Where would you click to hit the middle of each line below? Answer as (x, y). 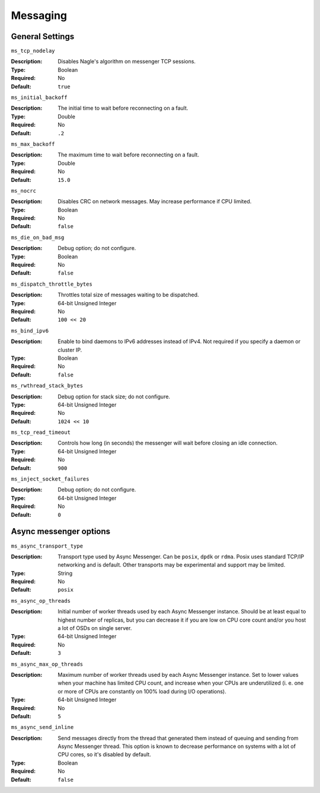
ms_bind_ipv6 (30, 331)
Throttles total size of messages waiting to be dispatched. (128, 295)
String (65, 573)
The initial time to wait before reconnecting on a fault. (123, 108)
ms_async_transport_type (47, 546)
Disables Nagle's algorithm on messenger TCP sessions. (127, 62)
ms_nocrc (24, 191)
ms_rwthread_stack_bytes (47, 386)
